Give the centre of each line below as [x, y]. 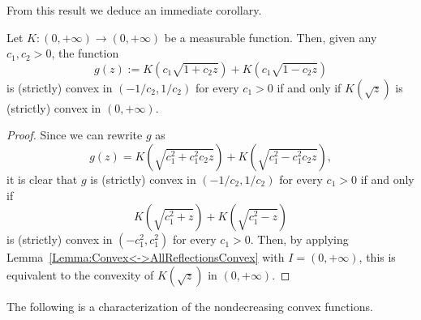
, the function [85, 53]
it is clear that [42, 179]
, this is [377, 257]
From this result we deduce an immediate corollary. [134, 10]
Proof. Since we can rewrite [75, 135]
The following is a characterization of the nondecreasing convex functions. [190, 306]
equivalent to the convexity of [80, 274]
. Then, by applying [299, 239]
